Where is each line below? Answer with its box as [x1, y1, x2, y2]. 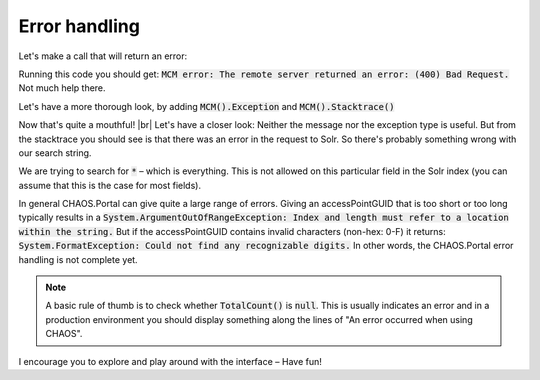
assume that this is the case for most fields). [18, 179, 202, 191]
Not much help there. [18, 82, 106, 94]
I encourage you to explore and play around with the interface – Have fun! [18, 355, 322, 367]
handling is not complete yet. [18, 253, 139, 265]
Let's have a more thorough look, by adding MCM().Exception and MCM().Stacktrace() [18, 100, 395, 112]
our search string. [18, 146, 92, 159]
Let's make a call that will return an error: [18, 50, 188, 62]
